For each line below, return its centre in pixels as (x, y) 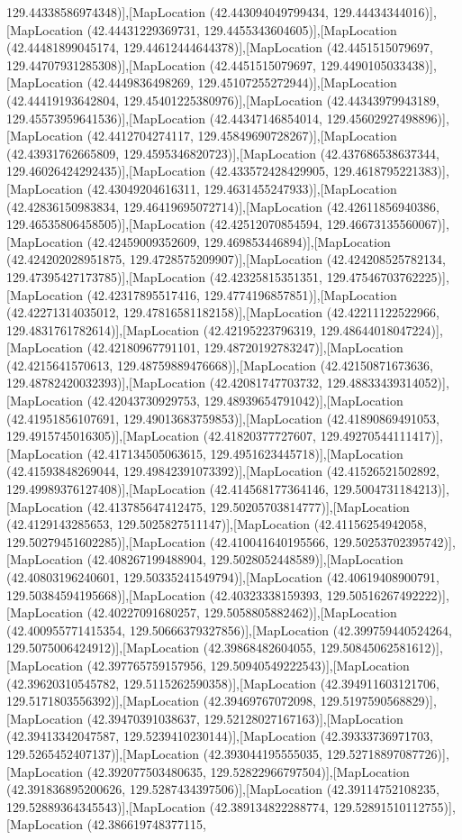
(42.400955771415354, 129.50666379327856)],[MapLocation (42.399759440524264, (229, 630)
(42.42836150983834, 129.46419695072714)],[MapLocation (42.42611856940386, (223, 206)
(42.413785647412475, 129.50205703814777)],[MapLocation (248, 506)
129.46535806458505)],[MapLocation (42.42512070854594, (165, 224)
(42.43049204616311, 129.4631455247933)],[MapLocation (242, 188)
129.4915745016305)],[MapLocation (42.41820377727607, (162, 436)
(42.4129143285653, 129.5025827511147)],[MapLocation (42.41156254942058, (217, 524)
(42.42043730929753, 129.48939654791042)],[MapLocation (245, 401)
